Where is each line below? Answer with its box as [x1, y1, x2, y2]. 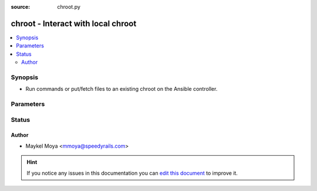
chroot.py [57, 4, 80, 10]
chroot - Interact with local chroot [11, 18, 137, 29]
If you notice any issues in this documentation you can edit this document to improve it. [26, 169, 238, 176]
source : [11, 4, 31, 10]
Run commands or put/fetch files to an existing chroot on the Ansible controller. [25, 86, 218, 93]
